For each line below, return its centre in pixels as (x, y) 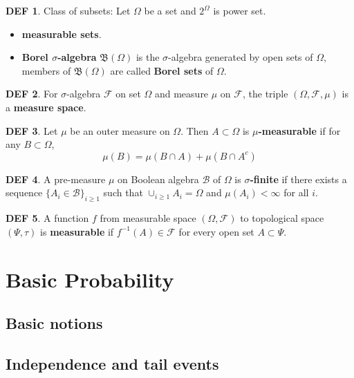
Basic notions (54, 323)
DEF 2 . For (32, 94)
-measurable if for (299, 130)
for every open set (216, 231)
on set (128, 94)
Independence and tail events (112, 363)
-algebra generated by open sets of (241, 57)
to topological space (282, 218)
